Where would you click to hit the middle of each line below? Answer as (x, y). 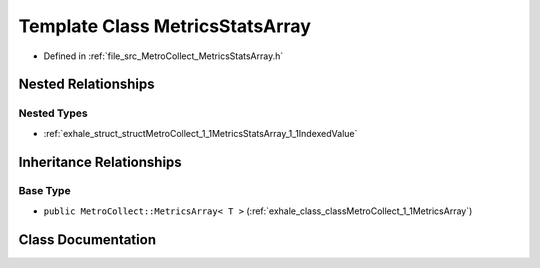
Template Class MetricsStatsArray (165, 26)
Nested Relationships (86, 84)
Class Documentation (87, 239)
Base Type (44, 191)
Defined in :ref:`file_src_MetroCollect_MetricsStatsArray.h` (163, 56)
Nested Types (53, 113)
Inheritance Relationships (100, 161)
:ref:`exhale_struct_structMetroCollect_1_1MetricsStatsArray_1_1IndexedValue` (200, 133)
